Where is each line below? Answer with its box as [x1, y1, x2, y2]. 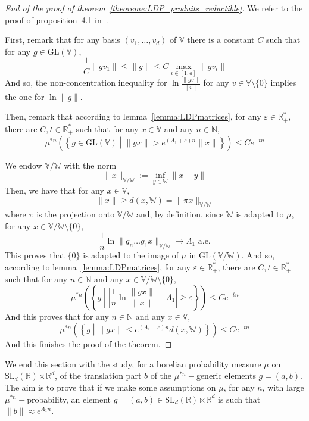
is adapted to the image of [83, 248, 179, 261]
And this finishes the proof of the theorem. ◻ [5, 338, 172, 350]
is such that [217, 392, 261, 405]
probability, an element [27, 392, 111, 405]
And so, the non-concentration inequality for [5, 76, 167, 89]
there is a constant [187, 33, 255, 46]
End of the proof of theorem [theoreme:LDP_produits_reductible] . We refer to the [5, 2, 303, 14]
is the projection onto [36, 208, 115, 220]
